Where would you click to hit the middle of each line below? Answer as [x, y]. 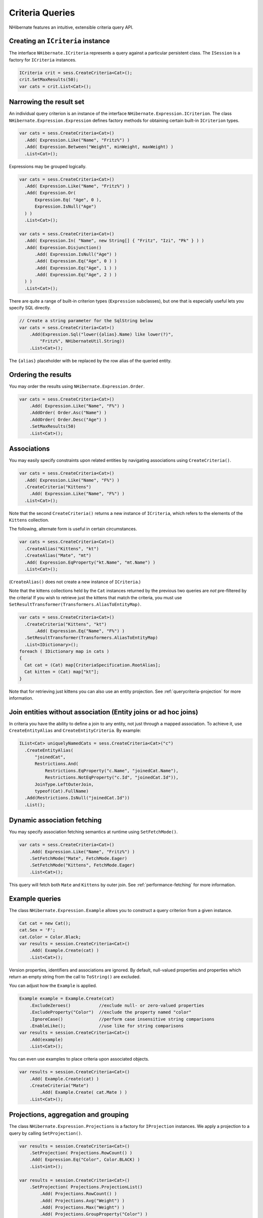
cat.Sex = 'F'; [37, 930]
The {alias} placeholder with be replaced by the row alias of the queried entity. [90, 361]
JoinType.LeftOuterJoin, [65, 784]
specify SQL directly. [30, 308]
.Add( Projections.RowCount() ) [78, 1194]
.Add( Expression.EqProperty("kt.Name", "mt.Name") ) [90, 562]
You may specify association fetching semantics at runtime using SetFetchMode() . [93, 832]
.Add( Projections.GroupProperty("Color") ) [94, 1214]
